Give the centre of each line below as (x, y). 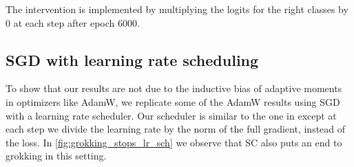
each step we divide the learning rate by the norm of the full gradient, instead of (176, 129)
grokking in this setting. (56, 156)
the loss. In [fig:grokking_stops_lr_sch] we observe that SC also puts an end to (174, 142)
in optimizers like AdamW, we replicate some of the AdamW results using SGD (173, 101)
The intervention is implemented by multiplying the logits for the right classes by (177, 9)
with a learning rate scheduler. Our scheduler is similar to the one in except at (171, 115)
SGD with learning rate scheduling (132, 59)
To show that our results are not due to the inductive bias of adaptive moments (174, 88)
